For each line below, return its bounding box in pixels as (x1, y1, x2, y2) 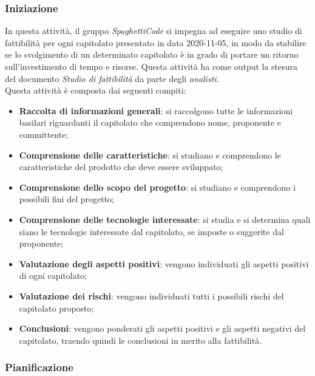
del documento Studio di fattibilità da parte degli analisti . (5, 72, 219, 84)
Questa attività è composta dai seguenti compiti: (5, 84, 186, 97)
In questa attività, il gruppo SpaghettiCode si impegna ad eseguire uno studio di (5, 24, 302, 37)
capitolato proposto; (19, 301, 94, 314)
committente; (19, 128, 69, 140)
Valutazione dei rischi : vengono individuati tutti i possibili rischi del (19, 289, 284, 302)
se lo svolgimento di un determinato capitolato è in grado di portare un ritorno (5, 48, 299, 61)
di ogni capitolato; (19, 269, 87, 282)
